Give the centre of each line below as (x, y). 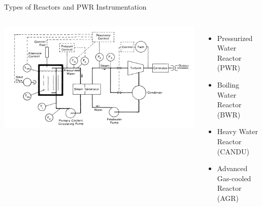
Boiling (228, 84)
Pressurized (235, 38)
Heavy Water (237, 131)
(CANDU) (233, 151)
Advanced (232, 168)
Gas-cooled (234, 178)
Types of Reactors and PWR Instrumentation (75, 7)
